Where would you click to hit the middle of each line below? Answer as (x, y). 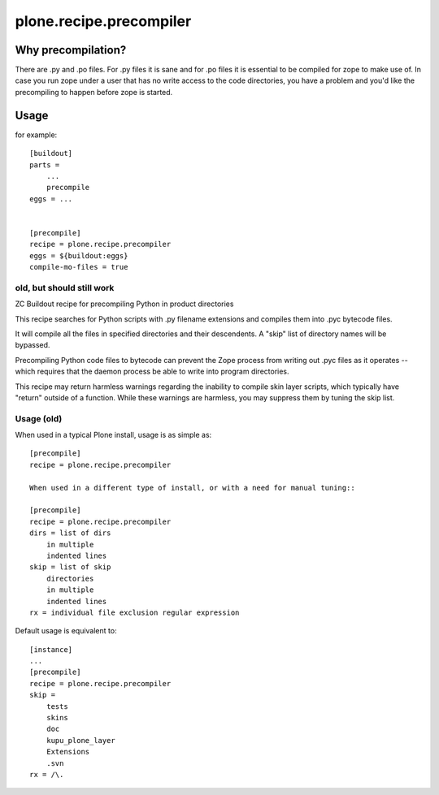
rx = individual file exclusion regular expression (135, 612)
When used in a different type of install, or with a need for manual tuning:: (192, 488)
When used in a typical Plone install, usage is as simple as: (113, 435)
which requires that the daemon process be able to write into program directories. (152, 372)
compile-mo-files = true (79, 267)
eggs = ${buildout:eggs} (79, 255)
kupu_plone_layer (80, 740)
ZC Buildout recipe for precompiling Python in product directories (124, 304)
